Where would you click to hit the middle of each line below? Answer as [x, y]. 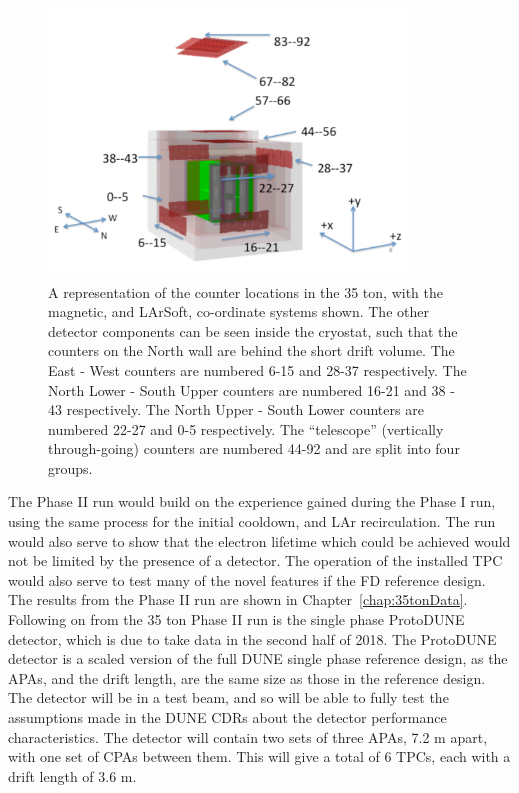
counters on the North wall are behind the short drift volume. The [251, 350]
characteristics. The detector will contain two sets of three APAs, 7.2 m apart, [248, 736]
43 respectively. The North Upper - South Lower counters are [236, 409]
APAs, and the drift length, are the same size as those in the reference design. [247, 677]
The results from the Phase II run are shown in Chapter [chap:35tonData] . [238, 599]
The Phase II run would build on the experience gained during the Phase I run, [252, 501]
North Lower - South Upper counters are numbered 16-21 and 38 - [251, 389]
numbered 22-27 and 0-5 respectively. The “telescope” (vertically [246, 428]
